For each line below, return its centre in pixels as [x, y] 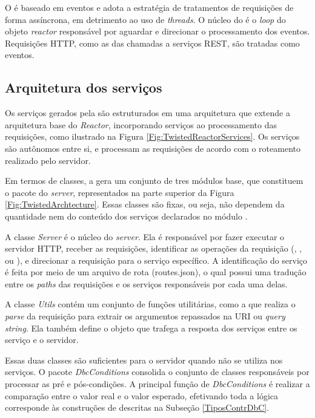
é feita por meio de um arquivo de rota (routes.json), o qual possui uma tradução [156, 272]
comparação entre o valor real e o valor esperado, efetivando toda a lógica [141, 395]
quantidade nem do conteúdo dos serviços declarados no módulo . [126, 216]
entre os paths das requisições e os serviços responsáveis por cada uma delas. [146, 283]
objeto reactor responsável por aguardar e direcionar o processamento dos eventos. [157, 31]
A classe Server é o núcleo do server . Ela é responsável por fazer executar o [145, 236]
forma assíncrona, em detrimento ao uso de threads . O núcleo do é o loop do [145, 19]
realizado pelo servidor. [48, 160]
